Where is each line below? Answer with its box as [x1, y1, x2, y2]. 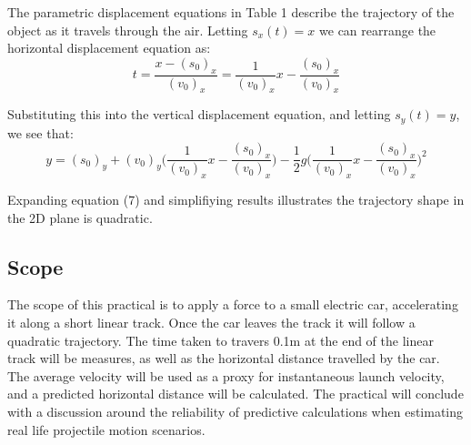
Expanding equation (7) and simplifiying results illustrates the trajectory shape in [7, 190, 465, 209]
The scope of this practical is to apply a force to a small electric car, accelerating [7, 295, 458, 314]
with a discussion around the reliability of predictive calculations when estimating [7, 402, 464, 421]
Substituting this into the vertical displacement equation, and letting [7, 105, 391, 124]
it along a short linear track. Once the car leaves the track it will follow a [7, 313, 416, 332]
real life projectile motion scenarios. [7, 420, 205, 439]
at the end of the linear [304, 330, 434, 349]
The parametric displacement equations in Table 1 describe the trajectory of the [7, 3, 455, 21]
